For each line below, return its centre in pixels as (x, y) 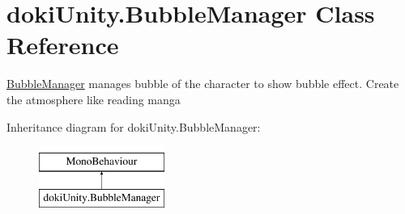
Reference (63, 45)
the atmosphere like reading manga (94, 99)
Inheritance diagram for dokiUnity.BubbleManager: (134, 126)
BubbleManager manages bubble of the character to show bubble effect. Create (203, 84)
